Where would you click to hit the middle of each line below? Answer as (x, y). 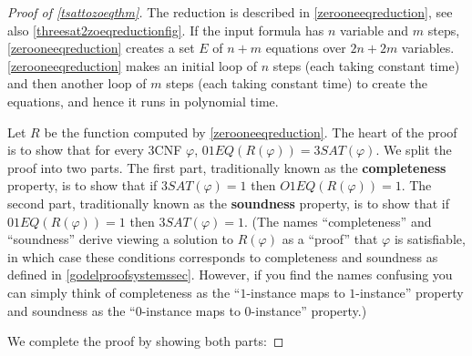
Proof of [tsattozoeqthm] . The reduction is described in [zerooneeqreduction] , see (230, 12)
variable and (375, 30)
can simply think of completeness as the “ (124, 292)
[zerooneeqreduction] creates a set (101, 48)
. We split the (414, 150)
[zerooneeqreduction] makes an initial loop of (132, 65)
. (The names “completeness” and (338, 221)
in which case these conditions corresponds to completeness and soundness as (223, 256)
